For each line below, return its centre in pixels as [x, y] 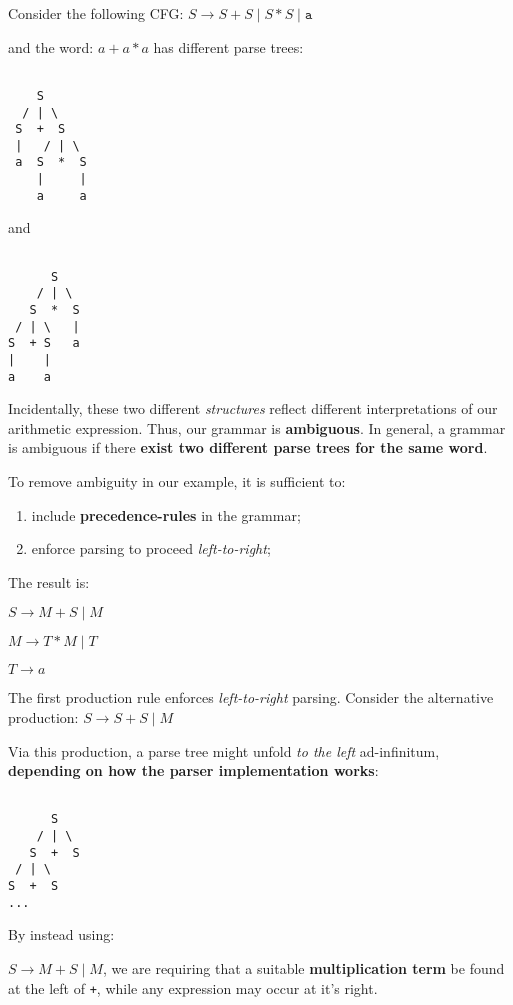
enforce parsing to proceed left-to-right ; [151, 548]
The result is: [49, 581]
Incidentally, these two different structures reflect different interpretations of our [253, 408]
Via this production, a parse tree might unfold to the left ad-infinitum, [224, 750]
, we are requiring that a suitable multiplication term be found [303, 968]
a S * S [51, 162]
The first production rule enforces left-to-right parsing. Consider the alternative [251, 697]
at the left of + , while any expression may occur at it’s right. [193, 987]
